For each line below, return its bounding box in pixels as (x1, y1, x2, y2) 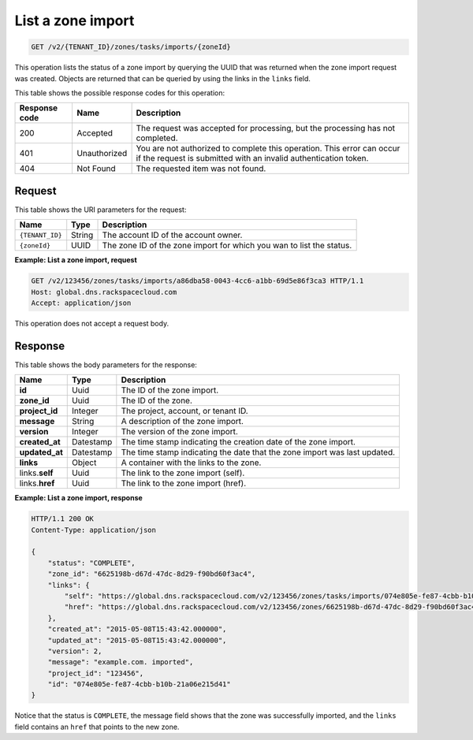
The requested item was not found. (136, 163, 266, 174)
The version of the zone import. (121, 426, 238, 437)
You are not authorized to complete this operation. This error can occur (136, 143, 400, 154)
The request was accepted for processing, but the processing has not (136, 123, 396, 134)
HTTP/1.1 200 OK (31, 515, 95, 523)
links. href (19, 478, 55, 489)
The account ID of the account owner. (102, 229, 243, 240)
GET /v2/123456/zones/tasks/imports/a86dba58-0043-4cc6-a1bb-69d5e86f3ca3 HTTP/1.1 (31, 277, 364, 285)
